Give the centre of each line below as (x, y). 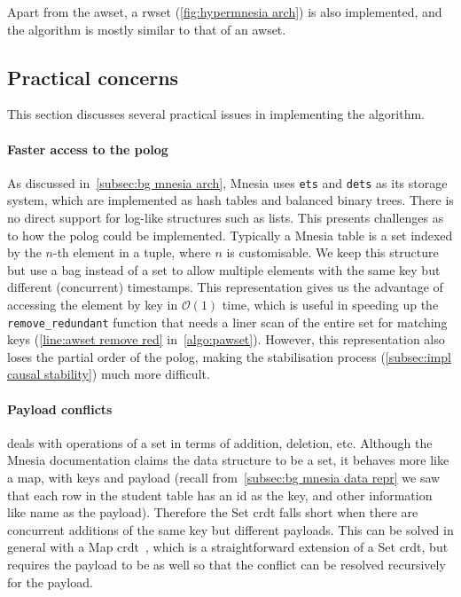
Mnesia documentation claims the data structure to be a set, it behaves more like (228, 460)
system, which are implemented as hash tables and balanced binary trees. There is (230, 200)
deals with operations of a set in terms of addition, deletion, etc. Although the (220, 442)
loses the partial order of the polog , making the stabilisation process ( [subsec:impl (229, 356)
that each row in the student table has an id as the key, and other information (220, 495)
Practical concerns (93, 77)
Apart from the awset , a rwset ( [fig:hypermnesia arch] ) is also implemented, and (225, 12)
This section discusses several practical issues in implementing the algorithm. (216, 114)
